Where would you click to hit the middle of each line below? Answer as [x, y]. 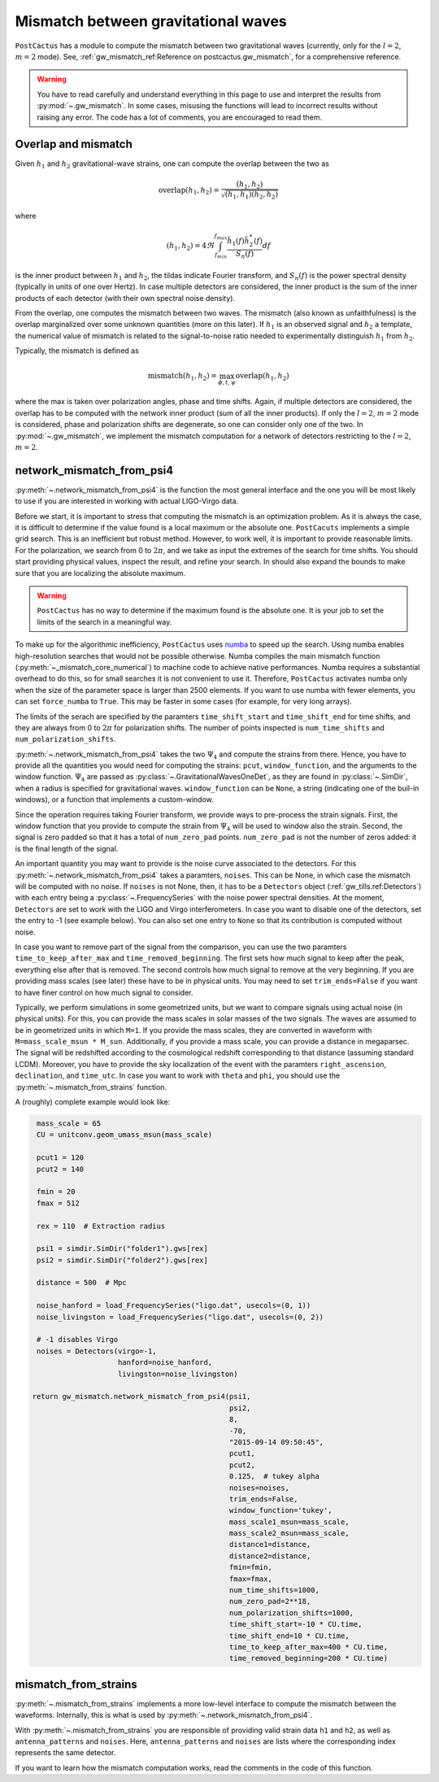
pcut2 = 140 [61, 1169]
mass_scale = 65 [69, 1124]
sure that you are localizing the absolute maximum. [100, 573]
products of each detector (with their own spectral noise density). [125, 298]
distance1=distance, [270, 1545]
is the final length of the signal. [67, 848]
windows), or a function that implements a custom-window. [115, 800]
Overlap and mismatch [74, 144]
